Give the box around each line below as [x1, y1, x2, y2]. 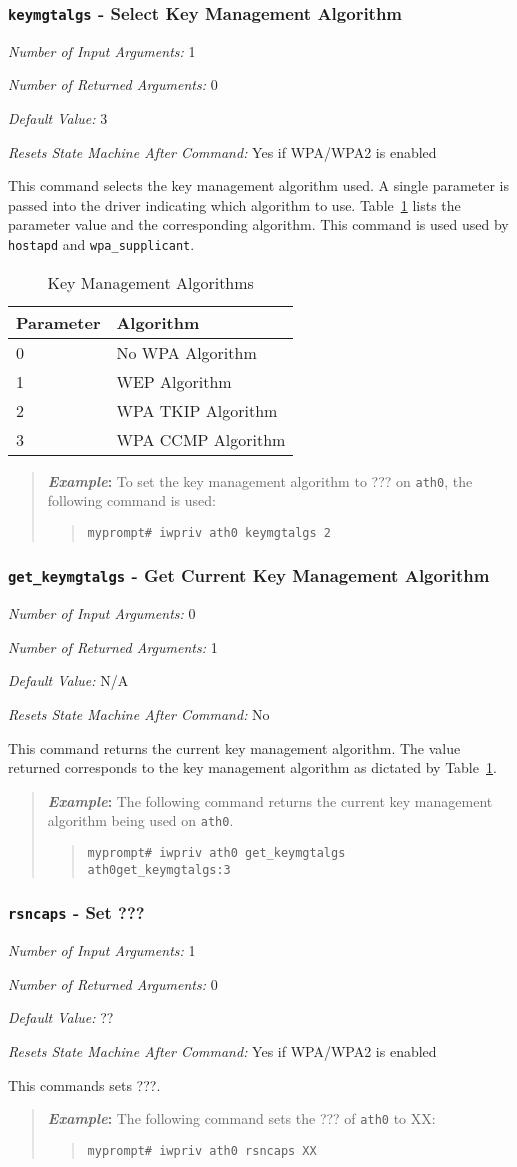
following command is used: [47, 490, 216, 511]
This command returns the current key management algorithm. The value [8, 737, 461, 758]
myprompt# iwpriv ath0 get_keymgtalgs [87, 846, 346, 861]
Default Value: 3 [8, 107, 108, 128]
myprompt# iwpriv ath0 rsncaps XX [87, 1143, 317, 1158]
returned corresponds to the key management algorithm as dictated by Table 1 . [8, 757, 497, 778]
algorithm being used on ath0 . [47, 810, 234, 831]
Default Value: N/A [8, 670, 129, 691]
